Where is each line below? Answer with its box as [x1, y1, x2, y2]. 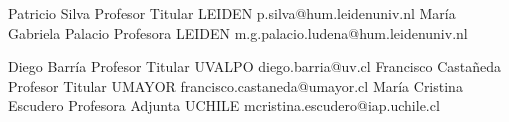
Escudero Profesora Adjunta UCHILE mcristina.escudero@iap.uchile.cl [8, 95, 440, 116]
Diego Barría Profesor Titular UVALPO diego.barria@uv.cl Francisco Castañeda [8, 56, 501, 77]
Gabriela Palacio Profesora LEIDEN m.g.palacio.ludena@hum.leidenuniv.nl [8, 22, 468, 43]
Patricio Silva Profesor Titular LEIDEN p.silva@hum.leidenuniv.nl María [8, 3, 456, 23]
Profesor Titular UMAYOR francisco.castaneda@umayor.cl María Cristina [8, 75, 463, 96]
